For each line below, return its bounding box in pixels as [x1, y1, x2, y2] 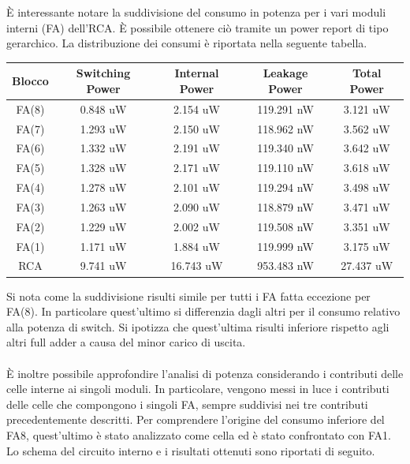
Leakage [263, 65, 308, 81]
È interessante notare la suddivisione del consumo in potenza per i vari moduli [6, 4, 386, 20]
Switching [76, 65, 131, 81]
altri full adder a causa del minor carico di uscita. [6, 334, 246, 350]
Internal [174, 65, 219, 81]
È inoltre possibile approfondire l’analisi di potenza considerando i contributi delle [6, 365, 404, 381]
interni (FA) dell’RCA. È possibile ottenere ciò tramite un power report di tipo [6, 19, 389, 36]
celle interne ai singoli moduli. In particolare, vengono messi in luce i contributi [6, 380, 389, 397]
